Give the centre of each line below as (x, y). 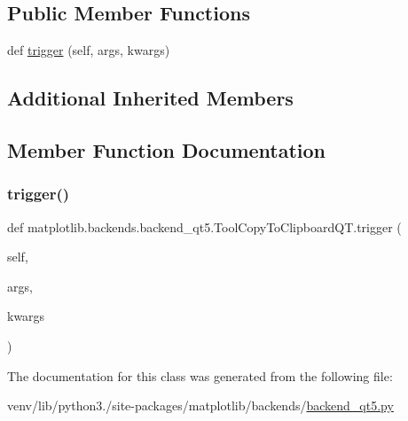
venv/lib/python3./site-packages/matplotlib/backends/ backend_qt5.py (200, 405)
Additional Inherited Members (150, 98)
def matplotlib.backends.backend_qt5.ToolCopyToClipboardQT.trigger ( (204, 226)
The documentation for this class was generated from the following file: (200, 375)
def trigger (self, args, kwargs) (89, 50)
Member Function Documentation (167, 149)
